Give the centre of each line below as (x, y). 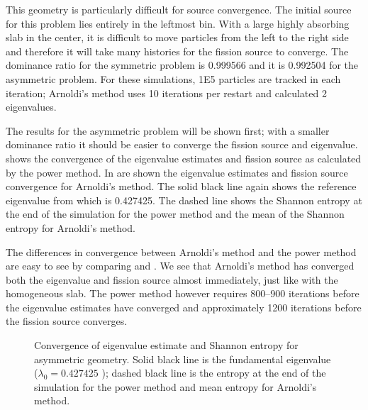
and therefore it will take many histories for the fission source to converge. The (177, 51)
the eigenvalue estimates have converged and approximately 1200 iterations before (184, 307)
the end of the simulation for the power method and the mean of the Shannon (175, 214)
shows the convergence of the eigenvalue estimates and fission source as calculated (184, 158)
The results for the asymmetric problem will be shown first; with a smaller (168, 130)
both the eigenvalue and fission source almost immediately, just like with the (172, 279)
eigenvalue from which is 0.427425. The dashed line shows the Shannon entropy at (184, 200)
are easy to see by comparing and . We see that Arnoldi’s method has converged (180, 266)
